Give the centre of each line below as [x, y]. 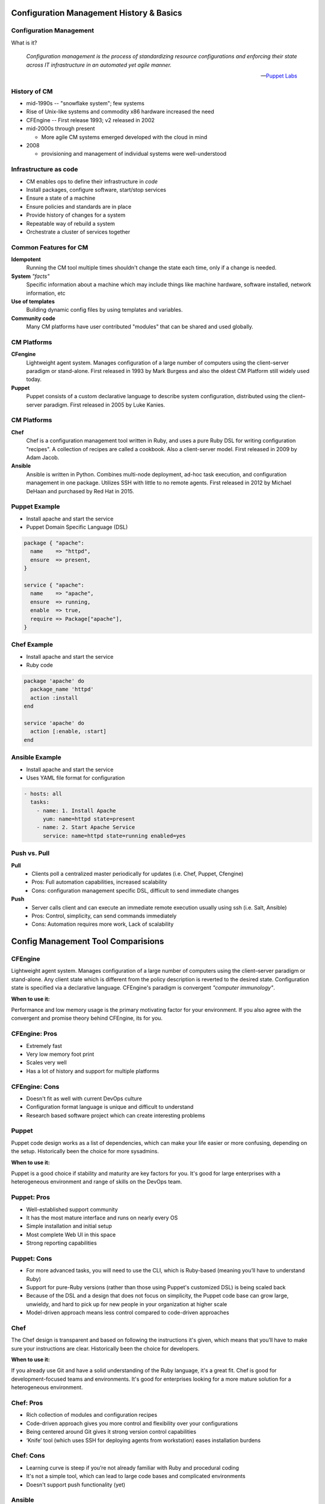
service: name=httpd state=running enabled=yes [114, 836]
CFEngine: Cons [35, 1086]
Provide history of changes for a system [76, 215]
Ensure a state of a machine [61, 198]
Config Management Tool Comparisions [88, 942]
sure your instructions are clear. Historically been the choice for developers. [105, 1348]
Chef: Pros [27, 1403]
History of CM [32, 91]
